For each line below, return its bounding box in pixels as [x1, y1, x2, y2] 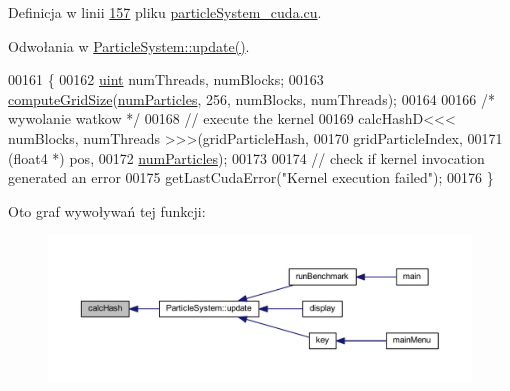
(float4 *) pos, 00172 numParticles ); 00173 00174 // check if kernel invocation [8, 147, 485, 168]
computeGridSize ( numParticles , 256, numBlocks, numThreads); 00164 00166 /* [8, 88, 495, 109]
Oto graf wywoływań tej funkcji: [8, 200, 206, 221]
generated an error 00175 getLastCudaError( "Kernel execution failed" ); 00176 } [8, 167, 494, 188]
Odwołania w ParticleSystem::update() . [8, 35, 250, 56]
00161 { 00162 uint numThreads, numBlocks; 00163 [8, 69, 324, 90]
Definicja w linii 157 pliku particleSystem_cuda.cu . [8, 2, 322, 22]
